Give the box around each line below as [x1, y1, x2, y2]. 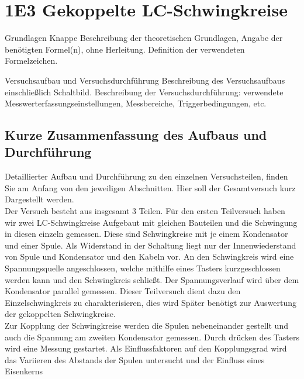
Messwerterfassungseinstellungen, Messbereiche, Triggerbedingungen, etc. [5, 97, 267, 109]
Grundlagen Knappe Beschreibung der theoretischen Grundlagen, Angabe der [5, 32, 283, 44]
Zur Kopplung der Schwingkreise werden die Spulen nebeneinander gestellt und [5, 319, 288, 331]
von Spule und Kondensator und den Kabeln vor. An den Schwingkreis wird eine [5, 250, 294, 263]
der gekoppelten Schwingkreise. [5, 308, 116, 320]
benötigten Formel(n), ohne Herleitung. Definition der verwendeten [5, 43, 245, 55]
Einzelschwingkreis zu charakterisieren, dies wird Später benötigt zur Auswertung [5, 296, 297, 308]
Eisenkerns [5, 365, 43, 377]
